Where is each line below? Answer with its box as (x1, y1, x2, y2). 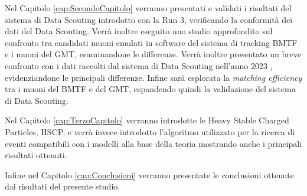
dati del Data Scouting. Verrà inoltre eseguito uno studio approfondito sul (5, 25, 273, 37)
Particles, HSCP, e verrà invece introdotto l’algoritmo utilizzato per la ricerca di (5, 125, 295, 138)
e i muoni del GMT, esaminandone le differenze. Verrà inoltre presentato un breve (5, 48, 302, 60)
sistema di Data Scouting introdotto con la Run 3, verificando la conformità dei (5, 13, 293, 25)
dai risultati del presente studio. (5, 180, 120, 192)
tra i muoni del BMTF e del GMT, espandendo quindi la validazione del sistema (5, 83, 296, 95)
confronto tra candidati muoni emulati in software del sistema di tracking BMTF (5, 36, 298, 48)
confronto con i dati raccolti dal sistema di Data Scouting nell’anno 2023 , (5, 59, 273, 71)
